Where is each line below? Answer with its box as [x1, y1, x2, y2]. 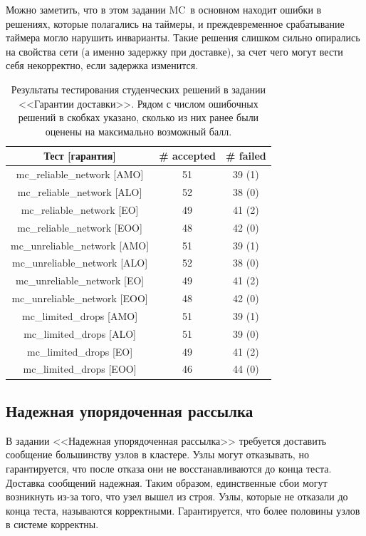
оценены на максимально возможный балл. [45, 123, 232, 138]
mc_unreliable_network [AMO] [11, 237, 150, 252]
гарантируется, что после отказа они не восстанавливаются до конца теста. [6, 460, 332, 475]
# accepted [159, 148, 216, 163]
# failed [225, 148, 266, 163]
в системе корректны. [6, 517, 99, 532]
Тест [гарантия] [43, 148, 116, 163]
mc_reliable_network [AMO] [16, 167, 144, 182]
